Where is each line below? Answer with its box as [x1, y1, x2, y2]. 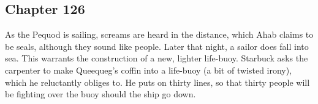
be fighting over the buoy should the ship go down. [5, 88, 196, 100]
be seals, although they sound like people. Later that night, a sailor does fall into [5, 40, 309, 52]
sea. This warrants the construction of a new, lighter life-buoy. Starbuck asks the [5, 52, 308, 64]
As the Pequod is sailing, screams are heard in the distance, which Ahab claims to [5, 28, 314, 41]
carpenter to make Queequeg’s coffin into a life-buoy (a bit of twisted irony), [5, 63, 292, 76]
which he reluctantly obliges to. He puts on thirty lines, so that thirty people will [5, 75, 310, 88]
